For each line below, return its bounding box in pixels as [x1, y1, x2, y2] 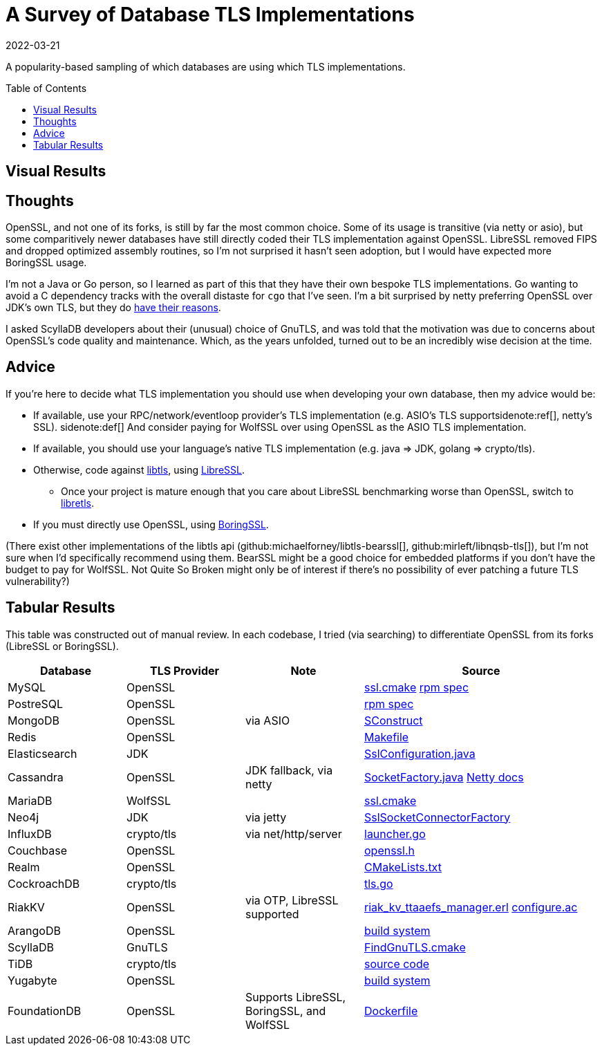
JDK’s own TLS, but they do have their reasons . [6, 301, 221, 314]
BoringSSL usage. [6, 257, 87, 269]
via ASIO [245, 713, 290, 727]
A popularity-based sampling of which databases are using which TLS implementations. [6, 60, 406, 73]
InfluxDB [8, 826, 52, 841]
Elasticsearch [8, 746, 77, 761]
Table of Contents [6, 82, 87, 94]
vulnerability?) [6, 575, 70, 587]
